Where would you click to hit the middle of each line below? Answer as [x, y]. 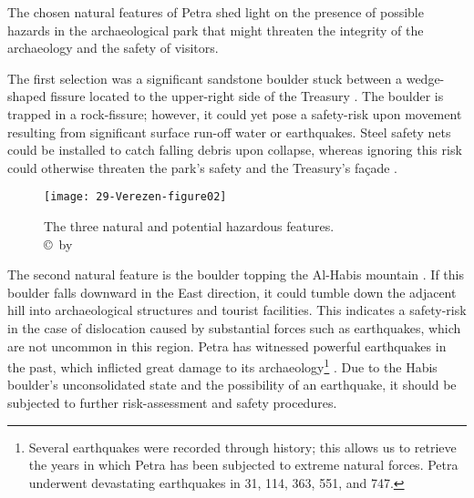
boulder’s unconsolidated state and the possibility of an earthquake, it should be [232, 385]
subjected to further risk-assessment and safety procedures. [172, 402]
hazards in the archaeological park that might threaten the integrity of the [216, 30]
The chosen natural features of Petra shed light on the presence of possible [216, 12]
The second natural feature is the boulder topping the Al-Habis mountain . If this [236, 274]
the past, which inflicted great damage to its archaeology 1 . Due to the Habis [222, 366]
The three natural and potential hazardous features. [189, 226]
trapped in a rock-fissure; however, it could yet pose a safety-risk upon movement [235, 113]
